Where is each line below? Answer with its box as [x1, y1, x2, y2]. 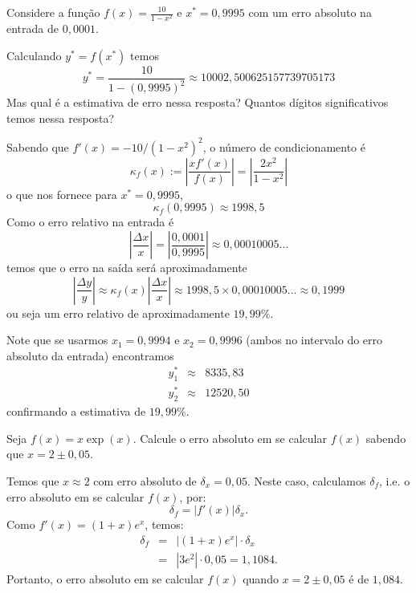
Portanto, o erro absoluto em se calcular [6, 570, 204, 587]
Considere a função [6, 4, 100, 20]
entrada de [6, 20, 59, 37]
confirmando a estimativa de [6, 403, 146, 420]
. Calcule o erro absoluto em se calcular [133, 429, 327, 446]
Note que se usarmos [6, 331, 108, 348]
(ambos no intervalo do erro [246, 331, 383, 348]
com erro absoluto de [93, 472, 197, 489]
